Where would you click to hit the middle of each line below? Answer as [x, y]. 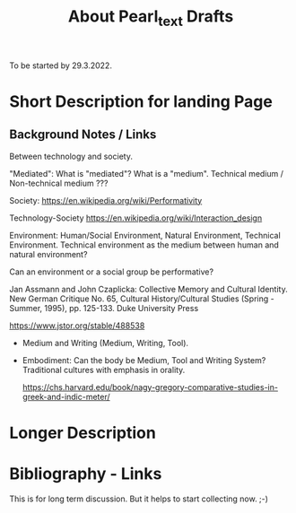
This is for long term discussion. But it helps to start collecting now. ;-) [139, 499]
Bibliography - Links [86, 474]
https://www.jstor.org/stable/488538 [77, 326]
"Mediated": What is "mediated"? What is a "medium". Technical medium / [147, 173]
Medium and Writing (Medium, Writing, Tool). [105, 343]
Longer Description [83, 433]
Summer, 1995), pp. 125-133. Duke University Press [104, 308]
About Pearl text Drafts [151, 18]
